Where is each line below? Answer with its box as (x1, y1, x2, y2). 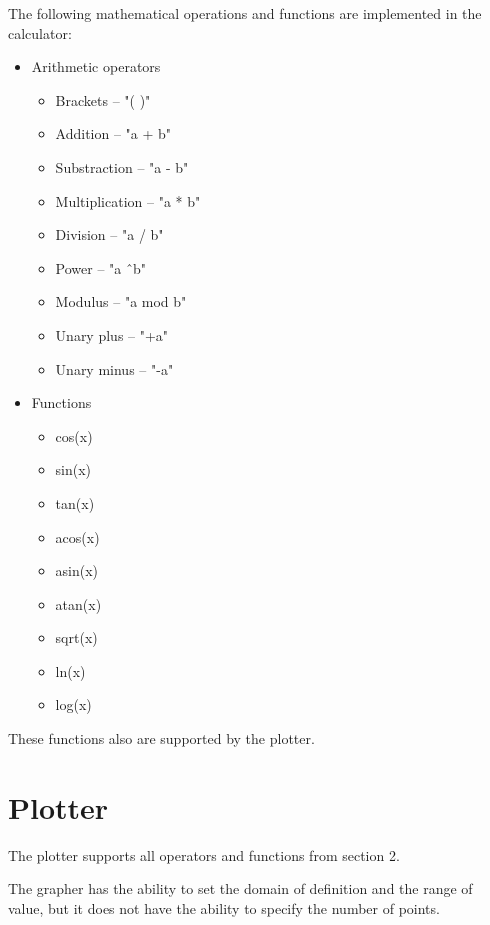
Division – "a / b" (55, 224, 164, 245)
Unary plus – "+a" (55, 324, 169, 345)
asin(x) (55, 560, 99, 581)
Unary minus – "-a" (55, 358, 174, 379)
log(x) (55, 694, 92, 715)
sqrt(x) (55, 627, 98, 648)
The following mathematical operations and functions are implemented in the (8, 3, 482, 23)
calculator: (8, 22, 72, 43)
